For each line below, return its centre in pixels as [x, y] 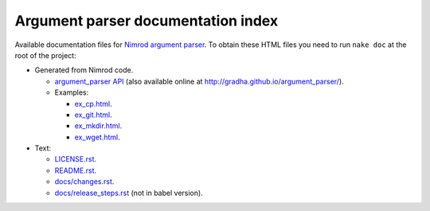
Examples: [72, 92]
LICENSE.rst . [76, 159]
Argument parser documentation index [147, 21]
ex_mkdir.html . [98, 126]
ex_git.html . [94, 115]
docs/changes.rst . [84, 182]
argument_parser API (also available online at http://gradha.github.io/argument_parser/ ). [199, 81]
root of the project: [45, 55]
